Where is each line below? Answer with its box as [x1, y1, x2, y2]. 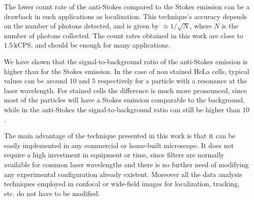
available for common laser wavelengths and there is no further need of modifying [4, 159, 249, 169]
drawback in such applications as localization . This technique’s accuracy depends [4, 11, 247, 21]
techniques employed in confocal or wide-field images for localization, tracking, [4, 178, 240, 189]
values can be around [4, 75, 68, 86]
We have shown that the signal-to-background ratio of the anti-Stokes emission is [4, 56, 248, 66]
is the [222, 21, 238, 31]
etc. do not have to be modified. [4, 188, 100, 198]
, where [190, 21, 212, 31]
